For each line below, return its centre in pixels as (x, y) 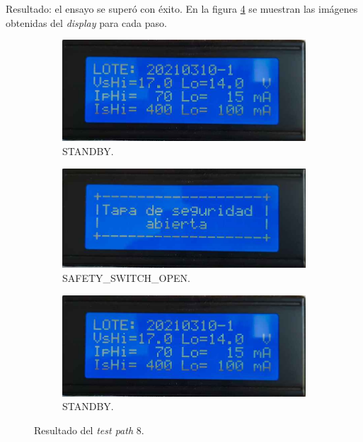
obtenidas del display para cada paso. (86, 22)
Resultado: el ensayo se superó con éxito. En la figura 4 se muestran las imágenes (182, 8)
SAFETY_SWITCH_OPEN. (126, 278)
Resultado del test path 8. (89, 430)
